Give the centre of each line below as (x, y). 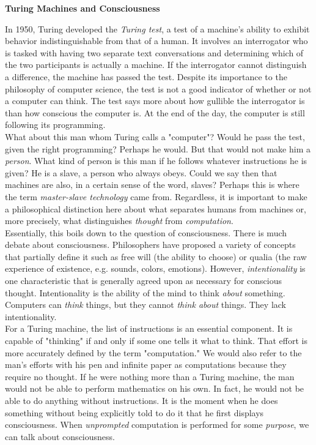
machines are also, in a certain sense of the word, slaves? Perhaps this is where (152, 185)
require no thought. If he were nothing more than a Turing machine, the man (150, 376)
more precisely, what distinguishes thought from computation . (119, 221)
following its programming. (55, 125)
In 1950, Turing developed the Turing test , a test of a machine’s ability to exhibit (157, 28)
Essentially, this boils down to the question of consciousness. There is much (146, 232)
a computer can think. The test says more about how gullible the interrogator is (155, 101)
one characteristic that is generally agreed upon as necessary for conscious (144, 281)
